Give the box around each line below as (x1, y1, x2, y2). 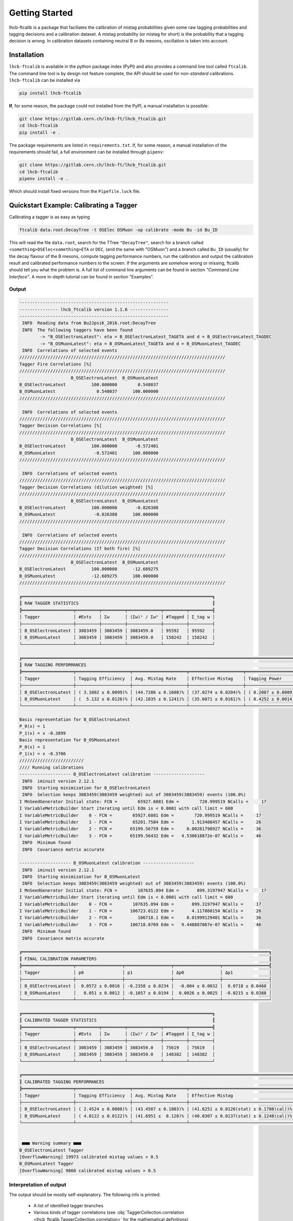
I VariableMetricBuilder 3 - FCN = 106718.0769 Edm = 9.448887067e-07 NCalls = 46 (19, 922, 261, 927)
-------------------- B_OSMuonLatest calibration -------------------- (19, 860, 195, 866)
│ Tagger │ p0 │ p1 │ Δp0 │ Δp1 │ (19, 969, 272, 975)
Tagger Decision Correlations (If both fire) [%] (19, 546, 141, 551)
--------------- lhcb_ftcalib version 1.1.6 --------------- (19, 307, 169, 312)
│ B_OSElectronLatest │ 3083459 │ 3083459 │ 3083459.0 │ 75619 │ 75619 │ (19, 1045, 215, 1050)
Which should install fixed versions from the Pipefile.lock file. (9, 188, 141, 194)
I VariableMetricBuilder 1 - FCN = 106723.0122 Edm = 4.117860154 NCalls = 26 (19, 908, 261, 914)
